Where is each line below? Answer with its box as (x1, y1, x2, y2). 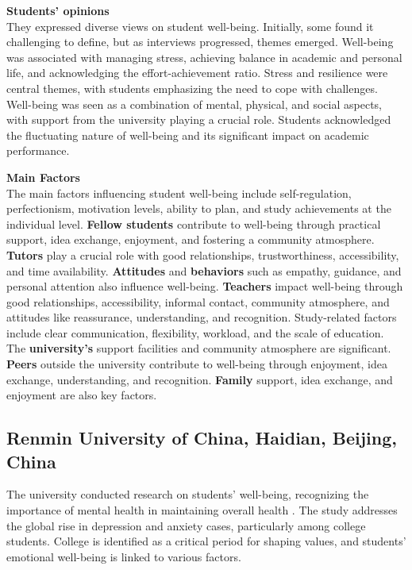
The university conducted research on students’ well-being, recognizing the (6, 486, 369, 503)
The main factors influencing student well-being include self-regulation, (6, 184, 352, 201)
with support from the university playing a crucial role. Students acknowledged (6, 111, 391, 128)
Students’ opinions (6, 2, 110, 18)
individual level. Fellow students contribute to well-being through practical (6, 215, 381, 232)
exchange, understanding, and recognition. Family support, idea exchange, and (6, 371, 393, 387)
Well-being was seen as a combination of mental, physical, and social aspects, (6, 95, 383, 112)
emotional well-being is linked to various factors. (6, 548, 241, 564)
